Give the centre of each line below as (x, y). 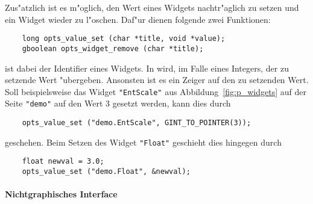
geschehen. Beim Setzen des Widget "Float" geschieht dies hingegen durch (143, 142)
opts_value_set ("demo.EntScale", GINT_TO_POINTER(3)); (137, 123)
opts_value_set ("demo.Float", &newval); (106, 171)
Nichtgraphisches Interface (61, 194)
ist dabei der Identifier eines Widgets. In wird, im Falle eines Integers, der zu (147, 68)
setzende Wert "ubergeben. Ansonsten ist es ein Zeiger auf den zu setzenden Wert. (157, 80)
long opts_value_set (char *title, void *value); (124, 39)
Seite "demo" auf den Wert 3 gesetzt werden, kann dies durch (118, 103)
